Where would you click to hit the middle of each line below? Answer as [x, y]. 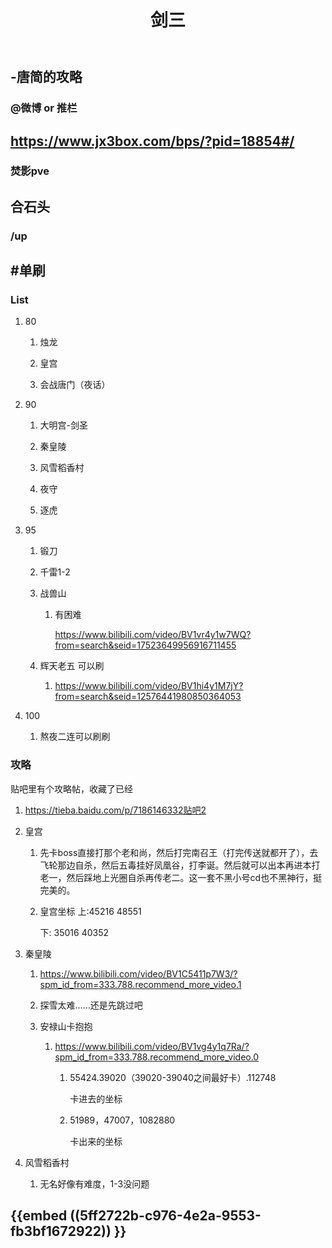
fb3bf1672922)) [61, 1231]
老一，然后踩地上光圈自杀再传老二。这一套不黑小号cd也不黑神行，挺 [181, 877]
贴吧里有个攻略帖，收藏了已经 [71, 788]
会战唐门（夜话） [75, 385]
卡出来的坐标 [96, 1141]
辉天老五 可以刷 [72, 666]
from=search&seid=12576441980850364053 [148, 697]
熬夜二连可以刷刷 [75, 737]
